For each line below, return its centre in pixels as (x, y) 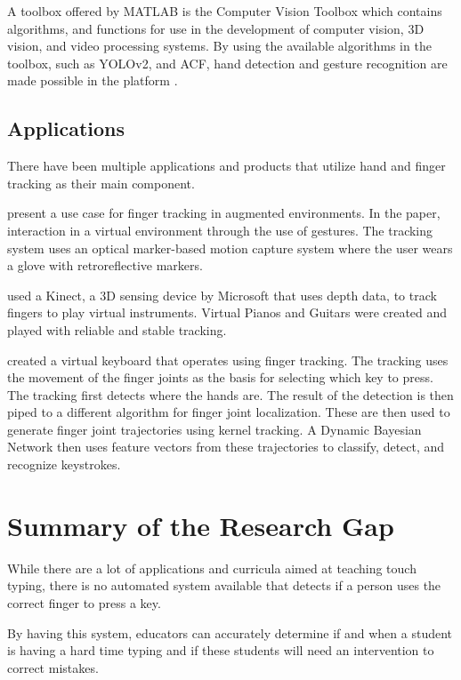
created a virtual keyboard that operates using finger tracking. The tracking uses (228, 360)
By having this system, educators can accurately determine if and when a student (230, 632)
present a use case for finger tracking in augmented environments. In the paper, (224, 213)
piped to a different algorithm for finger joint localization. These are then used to (229, 412)
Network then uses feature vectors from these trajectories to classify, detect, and (226, 447)
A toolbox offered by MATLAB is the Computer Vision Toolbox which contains (225, 11)
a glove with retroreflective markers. (105, 265)
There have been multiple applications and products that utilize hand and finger (226, 166)
